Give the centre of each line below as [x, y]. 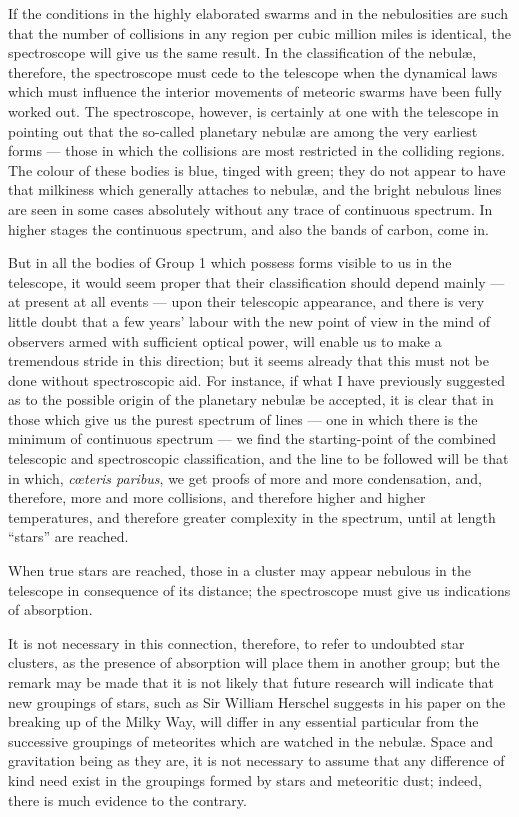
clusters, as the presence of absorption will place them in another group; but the [254, 662]
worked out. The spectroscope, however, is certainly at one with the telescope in [253, 110]
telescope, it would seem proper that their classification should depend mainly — [256, 281]
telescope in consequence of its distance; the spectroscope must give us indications [259, 589]
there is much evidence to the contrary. [127, 799]
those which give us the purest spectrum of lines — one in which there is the [243, 418]
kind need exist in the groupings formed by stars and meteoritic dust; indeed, [245, 779]
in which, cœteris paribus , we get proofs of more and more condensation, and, [245, 477]
